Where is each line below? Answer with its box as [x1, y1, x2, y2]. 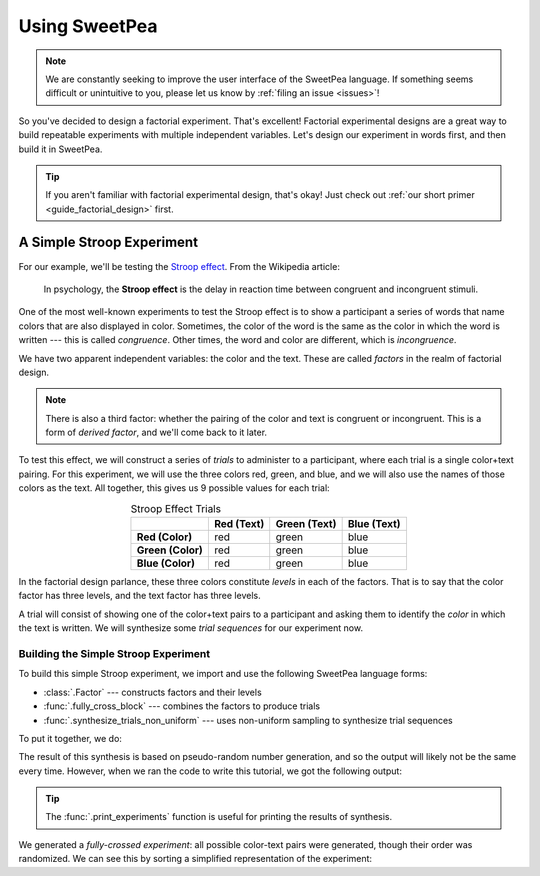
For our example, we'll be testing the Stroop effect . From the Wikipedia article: [18, 260, 340, 272]
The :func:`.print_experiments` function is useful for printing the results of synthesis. [45, 811, 393, 823]
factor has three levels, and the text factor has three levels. [18, 590, 261, 602]
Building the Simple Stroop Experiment [18, 646, 211, 660]
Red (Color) [136, 530, 193, 544]
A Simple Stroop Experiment [18, 234, 199, 251]
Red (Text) [213, 517, 265, 531]
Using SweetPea [18, 15, 159, 37]
